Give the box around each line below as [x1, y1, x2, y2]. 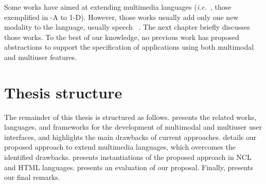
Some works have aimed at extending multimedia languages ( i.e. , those [4, 2, 232, 12]
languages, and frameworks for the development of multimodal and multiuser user [4, 121, 262, 132]
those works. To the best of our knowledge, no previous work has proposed [4, 31, 239, 42]
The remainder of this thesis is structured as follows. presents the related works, [4, 111, 257, 122]
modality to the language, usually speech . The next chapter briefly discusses [4, 22, 250, 32]
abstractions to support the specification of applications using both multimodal [4, 42, 254, 52]
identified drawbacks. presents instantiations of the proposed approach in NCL [4, 152, 252, 162]
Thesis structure [4, 81, 122, 103]
